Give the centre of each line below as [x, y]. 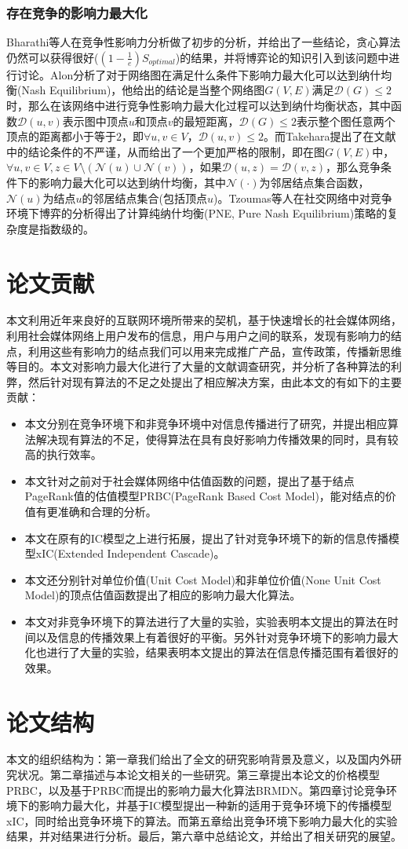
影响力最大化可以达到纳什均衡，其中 [132, 182]
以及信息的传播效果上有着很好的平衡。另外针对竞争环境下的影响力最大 [217, 637]
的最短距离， [206, 121]
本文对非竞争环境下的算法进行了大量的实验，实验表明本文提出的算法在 [206, 621]
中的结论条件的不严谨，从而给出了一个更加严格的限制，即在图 [166, 151]
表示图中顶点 [95, 121]
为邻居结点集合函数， [314, 182]
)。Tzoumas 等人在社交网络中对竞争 [303, 198]
